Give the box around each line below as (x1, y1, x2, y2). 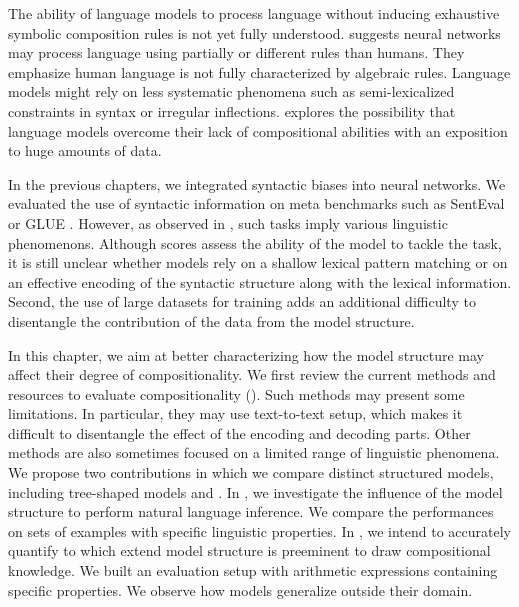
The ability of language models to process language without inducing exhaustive (8, 3, 500, 23)
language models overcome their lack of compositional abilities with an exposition (8, 120, 508, 141)
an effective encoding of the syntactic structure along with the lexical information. (8, 271, 512, 292)
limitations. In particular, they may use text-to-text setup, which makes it (8, 403, 463, 424)
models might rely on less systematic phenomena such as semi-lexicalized (8, 81, 455, 102)
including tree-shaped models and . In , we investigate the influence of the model (8, 481, 503, 502)
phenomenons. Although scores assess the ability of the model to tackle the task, (8, 232, 502, 253)
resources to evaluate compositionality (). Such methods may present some (8, 383, 465, 404)
